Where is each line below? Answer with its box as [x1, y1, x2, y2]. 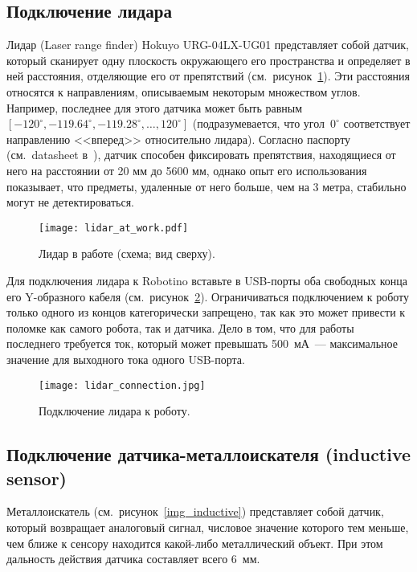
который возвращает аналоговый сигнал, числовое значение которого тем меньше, [6, 518, 409, 535]
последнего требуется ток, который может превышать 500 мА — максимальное [6, 335, 399, 352]
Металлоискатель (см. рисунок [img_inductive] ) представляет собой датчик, [6, 503, 384, 520]
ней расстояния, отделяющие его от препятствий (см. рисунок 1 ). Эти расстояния [6, 67, 410, 84]
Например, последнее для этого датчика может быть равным [6, 99, 303, 116]
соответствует [343, 115, 411, 132]
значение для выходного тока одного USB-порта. [6, 350, 245, 367]
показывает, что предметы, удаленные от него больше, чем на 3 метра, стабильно [6, 178, 407, 194]
